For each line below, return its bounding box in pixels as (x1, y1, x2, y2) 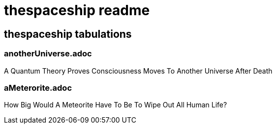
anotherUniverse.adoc (4, 49, 92, 59)
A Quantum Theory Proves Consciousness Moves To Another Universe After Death (4, 66, 273, 75)
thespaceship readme (4, 2, 150, 19)
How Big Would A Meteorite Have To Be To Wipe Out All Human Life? (4, 101, 227, 109)
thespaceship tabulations (4, 27, 132, 40)
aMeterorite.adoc (4, 82, 72, 93)
